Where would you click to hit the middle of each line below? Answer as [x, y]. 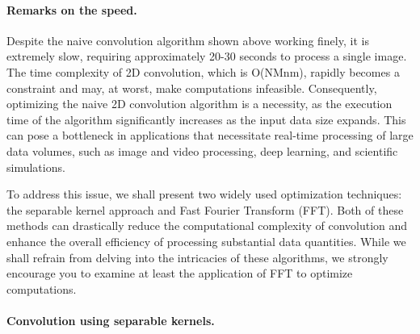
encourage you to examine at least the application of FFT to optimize [180, 273]
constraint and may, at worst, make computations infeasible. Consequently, [192, 88]
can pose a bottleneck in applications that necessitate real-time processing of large [210, 135]
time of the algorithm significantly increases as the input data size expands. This [206, 119]
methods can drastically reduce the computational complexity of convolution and [207, 225]
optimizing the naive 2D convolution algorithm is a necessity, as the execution [199, 104]
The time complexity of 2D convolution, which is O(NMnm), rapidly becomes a [203, 71]
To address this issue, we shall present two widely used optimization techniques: [204, 194]
